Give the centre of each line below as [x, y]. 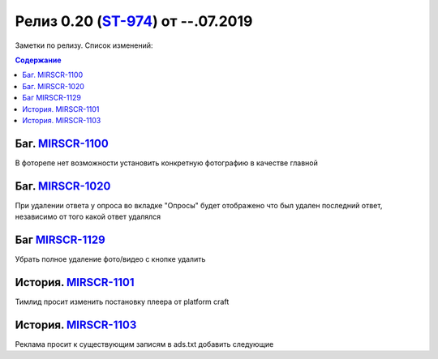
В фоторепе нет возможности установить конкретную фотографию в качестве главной [166, 163]
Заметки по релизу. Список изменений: [84, 45]
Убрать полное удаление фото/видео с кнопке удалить [110, 259]
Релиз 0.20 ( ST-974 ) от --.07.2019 [134, 21]
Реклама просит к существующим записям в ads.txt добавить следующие [144, 344]
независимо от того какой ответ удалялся [88, 217]
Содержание [38, 60]
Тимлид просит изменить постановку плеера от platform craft [122, 301]
